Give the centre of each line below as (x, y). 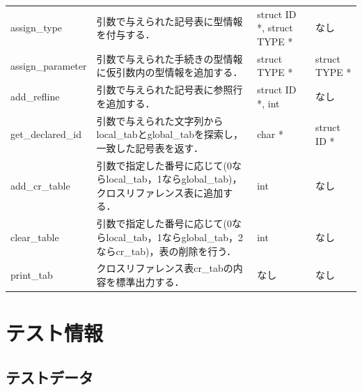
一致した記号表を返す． (150, 147)
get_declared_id (46, 134)
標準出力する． (150, 281)
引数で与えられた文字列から (160, 120)
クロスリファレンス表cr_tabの (165, 268)
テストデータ (49, 377)
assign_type (37, 28)
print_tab (32, 275)
